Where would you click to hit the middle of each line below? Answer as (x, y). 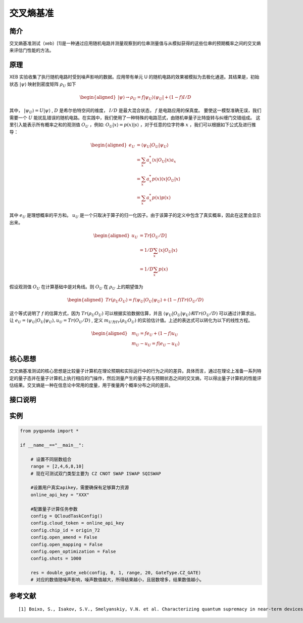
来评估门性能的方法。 (32, 50)
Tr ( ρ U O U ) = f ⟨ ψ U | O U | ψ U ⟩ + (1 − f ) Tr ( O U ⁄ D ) (155, 300)
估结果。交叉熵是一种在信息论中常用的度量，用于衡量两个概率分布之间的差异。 (91, 385)
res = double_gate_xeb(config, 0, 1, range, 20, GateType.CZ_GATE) (116, 573)
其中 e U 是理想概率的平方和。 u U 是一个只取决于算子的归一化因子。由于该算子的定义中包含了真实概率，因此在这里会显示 (135, 216)
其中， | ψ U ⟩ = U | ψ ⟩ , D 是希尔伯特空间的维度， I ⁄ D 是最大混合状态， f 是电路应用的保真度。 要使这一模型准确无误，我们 (135, 111)
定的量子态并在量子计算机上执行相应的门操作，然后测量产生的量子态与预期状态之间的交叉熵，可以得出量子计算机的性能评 (135, 378)
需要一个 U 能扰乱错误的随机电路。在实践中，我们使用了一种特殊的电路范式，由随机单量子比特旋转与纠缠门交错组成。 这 (135, 118)
